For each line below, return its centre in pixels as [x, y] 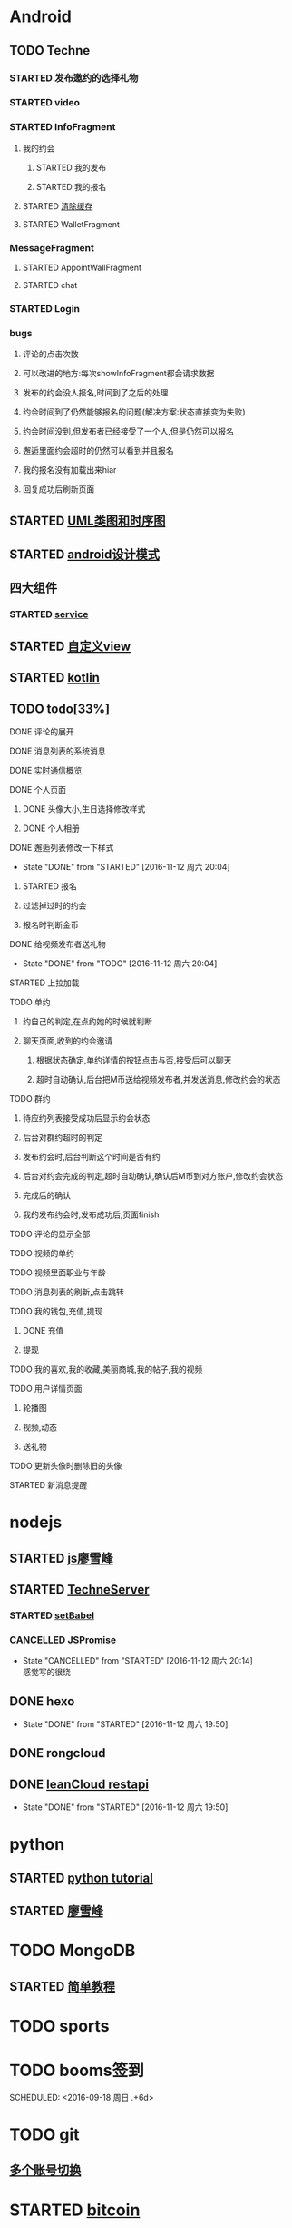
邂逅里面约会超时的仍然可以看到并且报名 [98, 451]
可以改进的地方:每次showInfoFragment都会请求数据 [118, 374]
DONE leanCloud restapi [79, 1784]
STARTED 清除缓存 [58, 205]
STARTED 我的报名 [71, 186]
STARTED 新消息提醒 [49, 1484]
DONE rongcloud [58, 1753]
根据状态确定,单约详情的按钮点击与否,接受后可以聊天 [134, 1060]
